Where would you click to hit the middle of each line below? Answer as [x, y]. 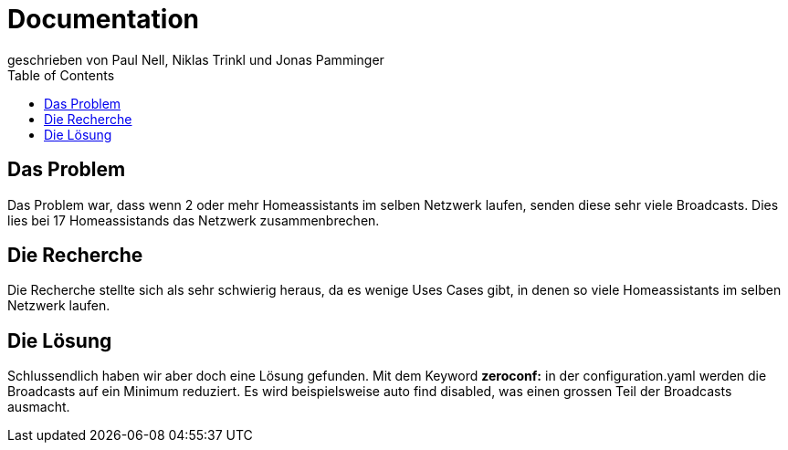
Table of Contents [61, 75]
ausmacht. [39, 407]
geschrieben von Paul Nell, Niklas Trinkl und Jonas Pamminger [196, 59]
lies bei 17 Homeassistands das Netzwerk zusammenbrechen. [194, 220]
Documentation [104, 19]
